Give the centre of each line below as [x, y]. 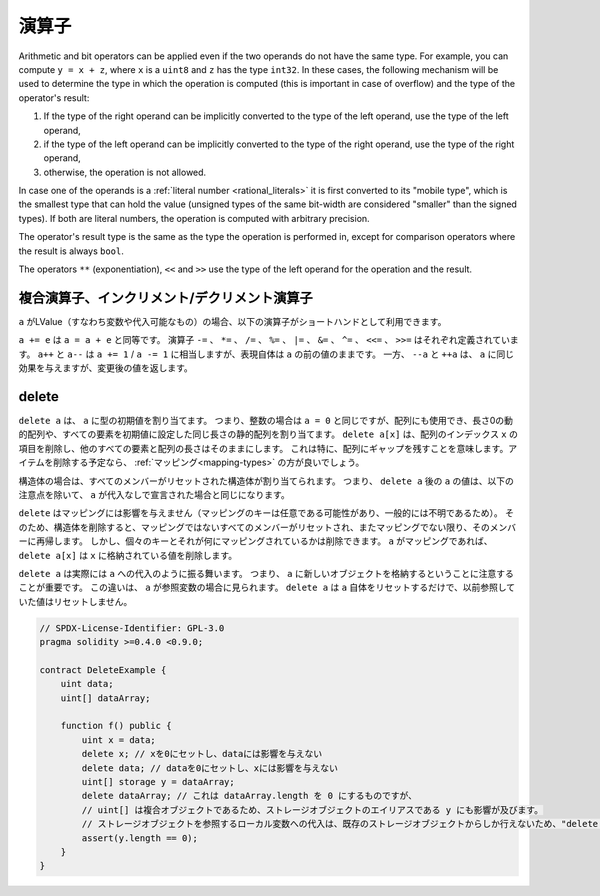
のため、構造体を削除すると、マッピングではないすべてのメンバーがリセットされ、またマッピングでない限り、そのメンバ [267, 527]
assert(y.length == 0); [140, 838]
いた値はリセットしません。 [75, 601]
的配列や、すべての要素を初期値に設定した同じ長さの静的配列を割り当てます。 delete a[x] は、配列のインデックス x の [268, 434]
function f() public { [116, 726]
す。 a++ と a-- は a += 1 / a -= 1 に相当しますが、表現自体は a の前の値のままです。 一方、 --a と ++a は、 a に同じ [266, 354]
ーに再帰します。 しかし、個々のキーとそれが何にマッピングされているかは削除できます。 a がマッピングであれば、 [255, 541]
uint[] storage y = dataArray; [158, 781]
